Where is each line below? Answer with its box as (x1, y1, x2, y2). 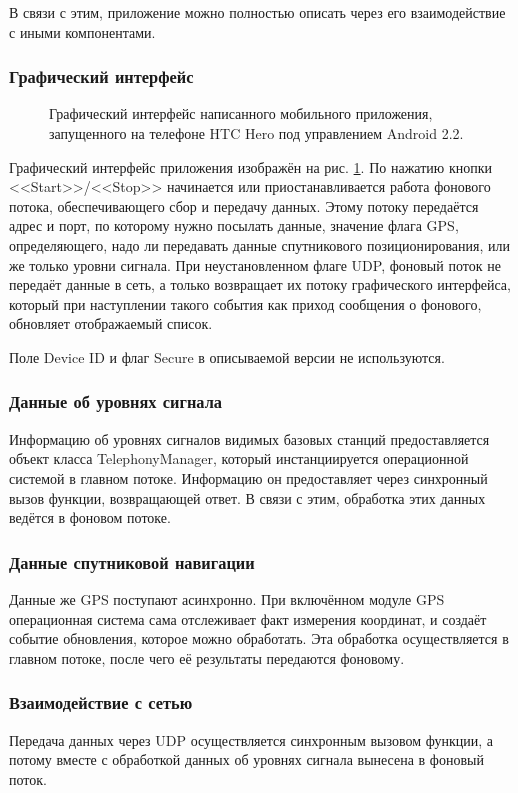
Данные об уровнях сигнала (9, 389, 223, 414)
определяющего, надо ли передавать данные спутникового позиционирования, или (9, 234, 510, 255)
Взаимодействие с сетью (9, 690, 193, 715)
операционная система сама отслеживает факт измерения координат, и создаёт (9, 608, 487, 629)
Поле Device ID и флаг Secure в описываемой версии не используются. (9, 346, 445, 367)
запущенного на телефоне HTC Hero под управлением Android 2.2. (49, 123, 464, 143)
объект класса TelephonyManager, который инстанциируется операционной (9, 448, 469, 469)
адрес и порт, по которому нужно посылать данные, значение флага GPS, (9, 215, 459, 236)
